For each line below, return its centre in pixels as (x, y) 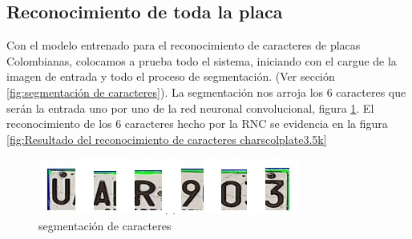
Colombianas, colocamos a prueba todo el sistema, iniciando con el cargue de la (202, 60)
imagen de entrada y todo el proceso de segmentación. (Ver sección (171, 76)
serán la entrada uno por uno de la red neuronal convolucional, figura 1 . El (190, 108)
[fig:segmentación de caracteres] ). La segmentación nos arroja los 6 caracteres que (206, 92)
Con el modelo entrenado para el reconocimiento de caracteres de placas (184, 45)
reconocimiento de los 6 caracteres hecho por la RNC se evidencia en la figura (197, 123)
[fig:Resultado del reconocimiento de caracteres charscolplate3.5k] (167, 139)
